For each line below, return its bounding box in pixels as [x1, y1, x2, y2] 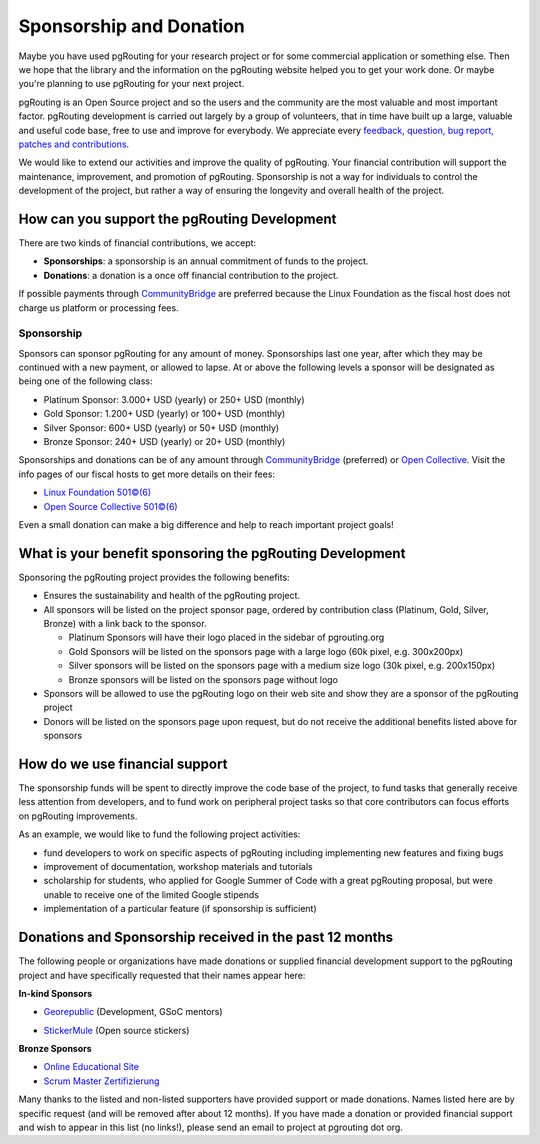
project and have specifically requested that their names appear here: [18, 969, 306, 981]
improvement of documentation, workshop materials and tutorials [43, 861, 314, 873]
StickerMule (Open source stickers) [43, 1024, 190, 1036]
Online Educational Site [43, 1061, 140, 1073]
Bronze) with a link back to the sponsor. [43, 618, 207, 630]
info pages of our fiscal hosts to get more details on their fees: [18, 468, 275, 480]
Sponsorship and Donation [18, 15, 245, 37]
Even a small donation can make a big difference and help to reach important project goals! [18, 518, 394, 530]
